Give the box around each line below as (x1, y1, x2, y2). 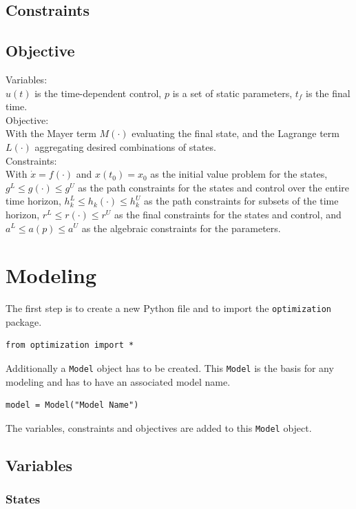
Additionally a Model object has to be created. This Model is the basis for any (6, 361, 334, 375)
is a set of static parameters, (172, 85, 293, 100)
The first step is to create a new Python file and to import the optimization (6, 301, 331, 315)
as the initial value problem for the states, (150, 167, 328, 181)
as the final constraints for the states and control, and (114, 207, 342, 221)
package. (6, 314, 42, 329)
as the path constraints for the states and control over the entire (78, 180, 350, 194)
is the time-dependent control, (34, 85, 162, 100)
